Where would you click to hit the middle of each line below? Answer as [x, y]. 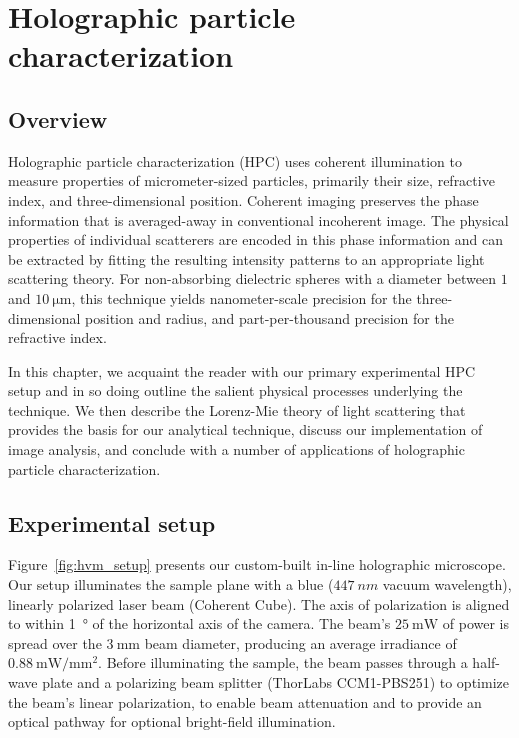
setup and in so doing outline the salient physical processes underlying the [235, 390]
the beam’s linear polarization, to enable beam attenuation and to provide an [245, 701]
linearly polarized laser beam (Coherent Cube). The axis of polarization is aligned [259, 603]
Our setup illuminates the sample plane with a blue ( [171, 584]
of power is [476, 623]
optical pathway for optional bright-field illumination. [172, 721]
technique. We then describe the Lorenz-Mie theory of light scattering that [237, 409]
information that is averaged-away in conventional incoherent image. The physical [258, 219]
